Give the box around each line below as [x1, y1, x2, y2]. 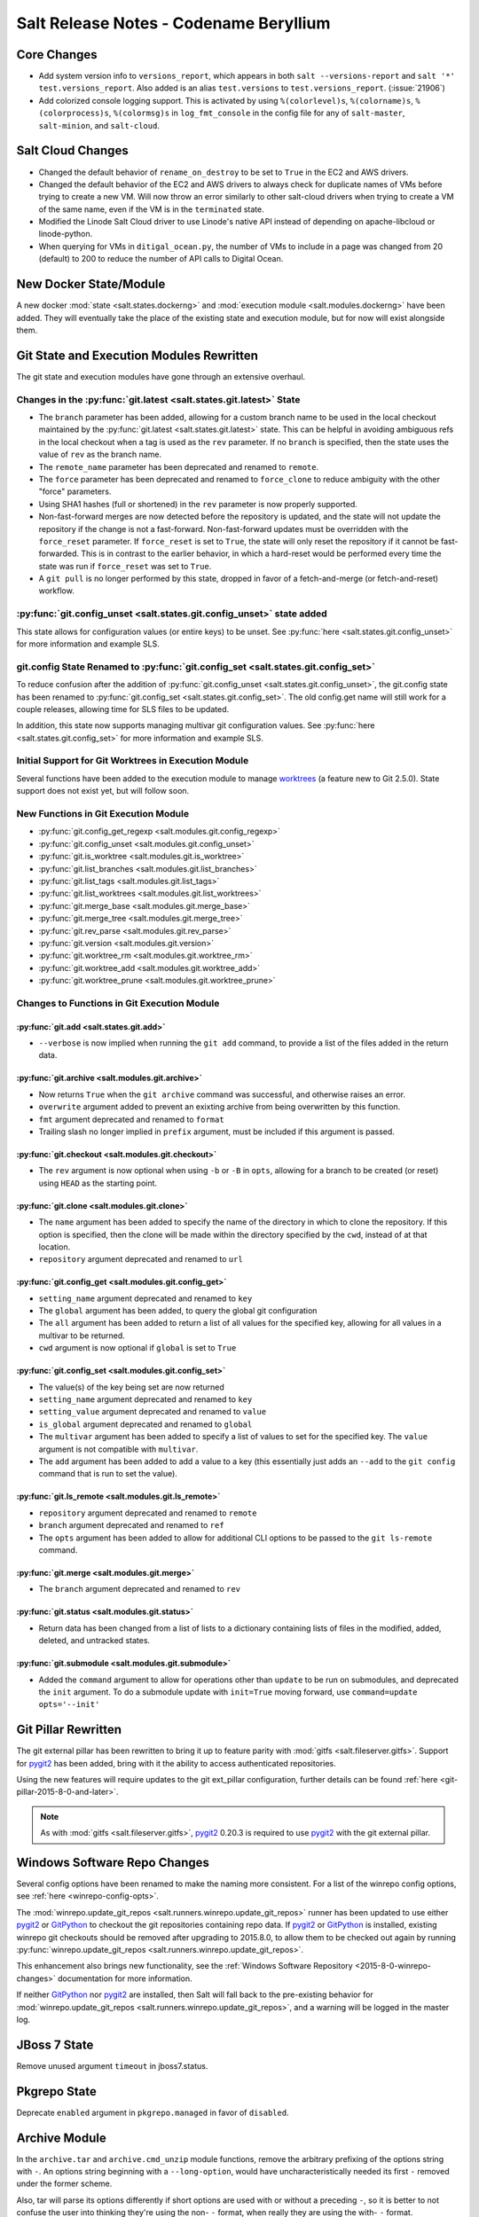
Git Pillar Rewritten [16, 1722, 122, 1737]
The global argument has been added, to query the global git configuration [38, 1305, 318, 1316]
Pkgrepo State [16, 2084, 97, 2099]
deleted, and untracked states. [38, 1635, 151, 1646]
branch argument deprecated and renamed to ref [38, 1520, 225, 1531]
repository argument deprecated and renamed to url [38, 1254, 243, 1265]
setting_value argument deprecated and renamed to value [38, 1406, 266, 1417]
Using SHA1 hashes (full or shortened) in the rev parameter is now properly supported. [38, 498, 358, 509]
